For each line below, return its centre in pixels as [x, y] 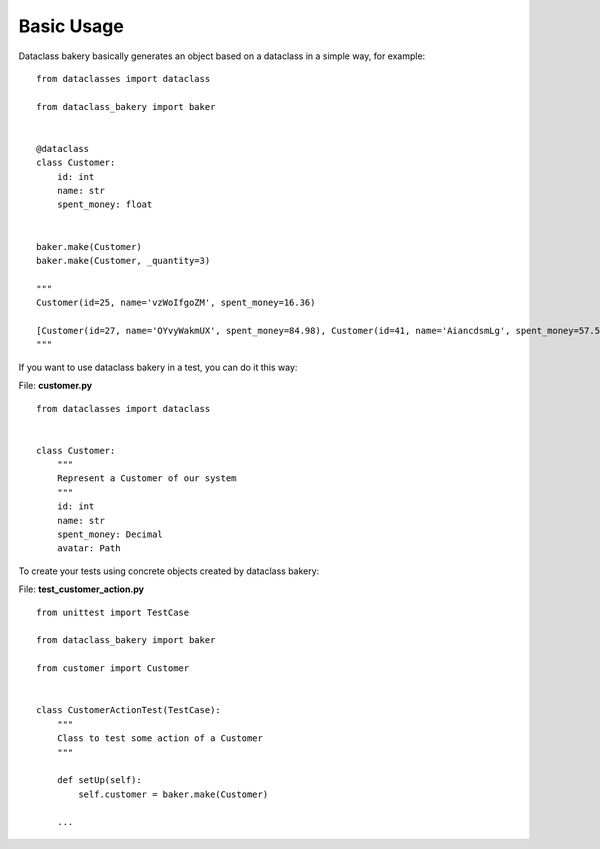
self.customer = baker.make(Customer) [173, 794]
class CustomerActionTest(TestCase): [129, 710]
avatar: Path [88, 548]
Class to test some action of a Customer [160, 738]
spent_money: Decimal [110, 534]
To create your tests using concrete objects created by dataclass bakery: [169, 571]
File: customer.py [55, 386]
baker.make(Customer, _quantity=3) [123, 261]
